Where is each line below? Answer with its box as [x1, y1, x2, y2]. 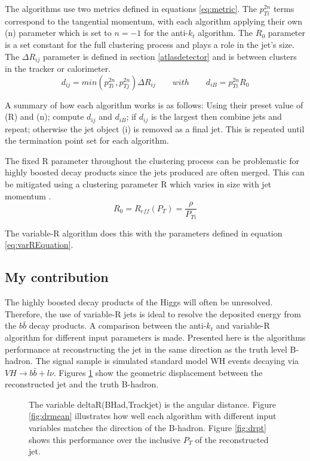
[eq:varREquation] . [5, 238, 73, 251]
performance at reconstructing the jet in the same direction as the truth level [5, 342, 287, 355]
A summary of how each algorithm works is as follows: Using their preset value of [5, 98, 303, 111]
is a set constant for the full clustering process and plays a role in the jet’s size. [5, 38, 294, 50]
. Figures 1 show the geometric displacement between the [53, 366, 263, 378]
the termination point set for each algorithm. [5, 134, 169, 147]
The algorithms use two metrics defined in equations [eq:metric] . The [5, 2, 257, 14]
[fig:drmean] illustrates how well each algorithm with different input [29, 410, 277, 422]
